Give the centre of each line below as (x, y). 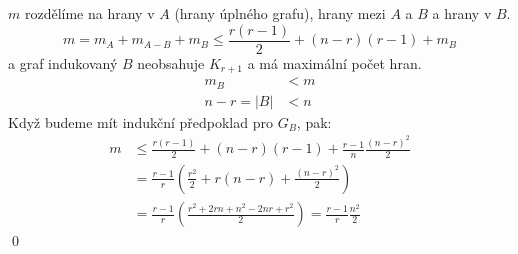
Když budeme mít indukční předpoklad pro (140, 121)
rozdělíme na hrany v (89, 13)
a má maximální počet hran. (334, 62)
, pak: (314, 121)
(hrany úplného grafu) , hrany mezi (280, 13)
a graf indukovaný (63, 62)
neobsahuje (171, 62)
